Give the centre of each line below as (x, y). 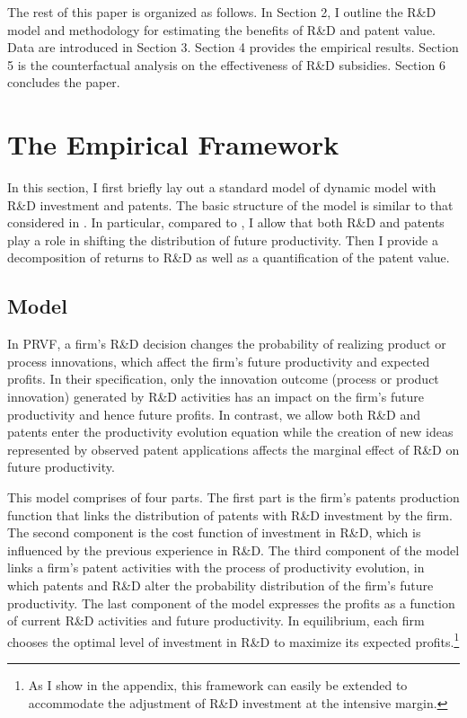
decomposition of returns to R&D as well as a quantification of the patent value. (229, 257)
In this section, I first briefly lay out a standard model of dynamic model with (222, 187)
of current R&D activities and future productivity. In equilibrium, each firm (216, 620)
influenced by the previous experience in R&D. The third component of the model (233, 550)
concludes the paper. (64, 82)
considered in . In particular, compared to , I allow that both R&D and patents (226, 222)
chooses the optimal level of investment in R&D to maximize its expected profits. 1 (233, 640)
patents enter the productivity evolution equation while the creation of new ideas (230, 432)
